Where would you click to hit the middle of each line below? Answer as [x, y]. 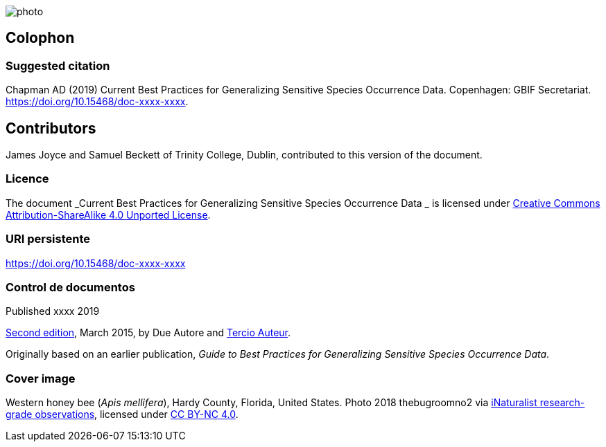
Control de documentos [70, 287]
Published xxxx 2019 [53, 311]
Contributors [51, 128]
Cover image [41, 378]
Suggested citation [58, 65]
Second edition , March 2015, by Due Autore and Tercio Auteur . [148, 333]
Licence [27, 179]
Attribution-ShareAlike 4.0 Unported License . [108, 215]
